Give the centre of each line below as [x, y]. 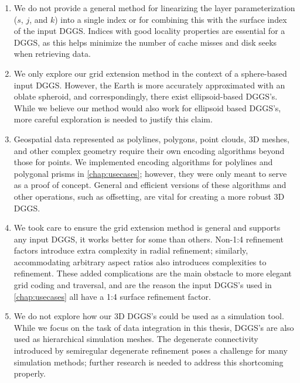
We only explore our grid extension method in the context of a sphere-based [150, 73]
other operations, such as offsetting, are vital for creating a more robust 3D [149, 196]
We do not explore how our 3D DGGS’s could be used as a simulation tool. [149, 316]
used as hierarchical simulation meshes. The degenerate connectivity [136, 339]
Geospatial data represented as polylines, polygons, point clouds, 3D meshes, [151, 139]
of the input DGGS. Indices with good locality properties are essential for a [149, 31]
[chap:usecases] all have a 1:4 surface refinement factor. [112, 296]
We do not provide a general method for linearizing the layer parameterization [154, 8]
